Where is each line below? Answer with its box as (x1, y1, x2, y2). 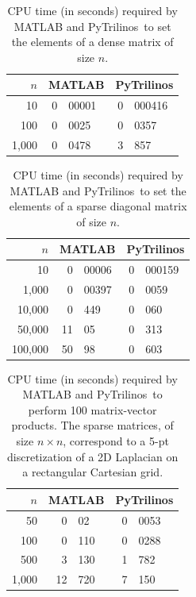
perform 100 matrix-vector (28, 401, 157, 418)
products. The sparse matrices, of (11, 417, 174, 433)
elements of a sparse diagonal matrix (9, 198, 187, 214)
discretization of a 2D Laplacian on (7, 448, 179, 464)
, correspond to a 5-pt (63, 433, 169, 449)
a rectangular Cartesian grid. (22, 464, 163, 480)
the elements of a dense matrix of (11, 33, 174, 50)
